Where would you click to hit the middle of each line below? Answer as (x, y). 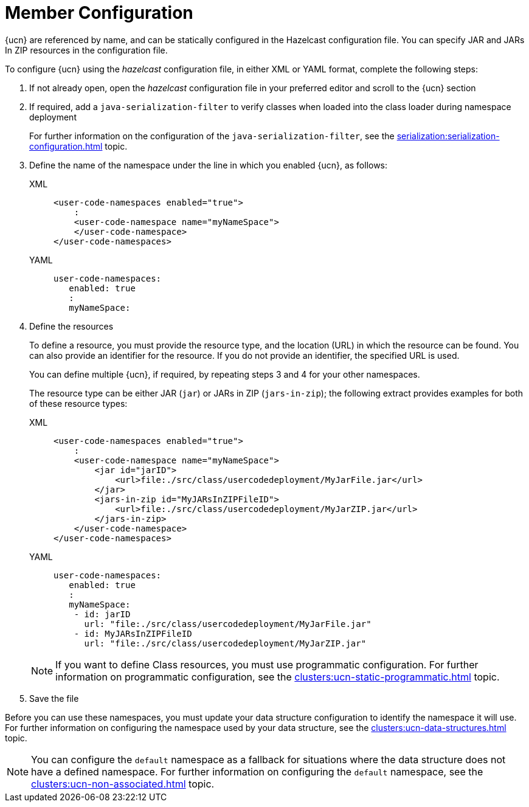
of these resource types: (78, 403)
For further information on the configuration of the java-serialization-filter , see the (212, 136)
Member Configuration (99, 13)
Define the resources (71, 326)
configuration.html (66, 146)
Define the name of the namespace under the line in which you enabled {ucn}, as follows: (209, 165)
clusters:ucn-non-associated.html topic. (123, 784)
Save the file (54, 698)
